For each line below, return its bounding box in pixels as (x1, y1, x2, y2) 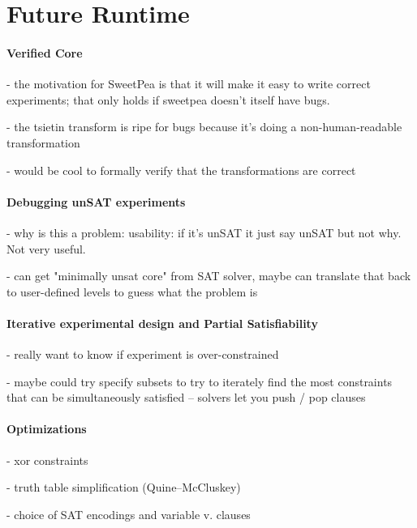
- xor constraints (6, 451, 88, 468)
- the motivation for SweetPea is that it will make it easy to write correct (6, 75, 371, 92)
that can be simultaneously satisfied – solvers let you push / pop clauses (6, 389, 366, 406)
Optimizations (6, 420, 87, 437)
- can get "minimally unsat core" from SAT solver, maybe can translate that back (6, 267, 411, 284)
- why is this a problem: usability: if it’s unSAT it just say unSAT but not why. (6, 224, 402, 241)
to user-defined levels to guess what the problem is (6, 283, 258, 300)
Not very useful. (6, 240, 86, 257)
